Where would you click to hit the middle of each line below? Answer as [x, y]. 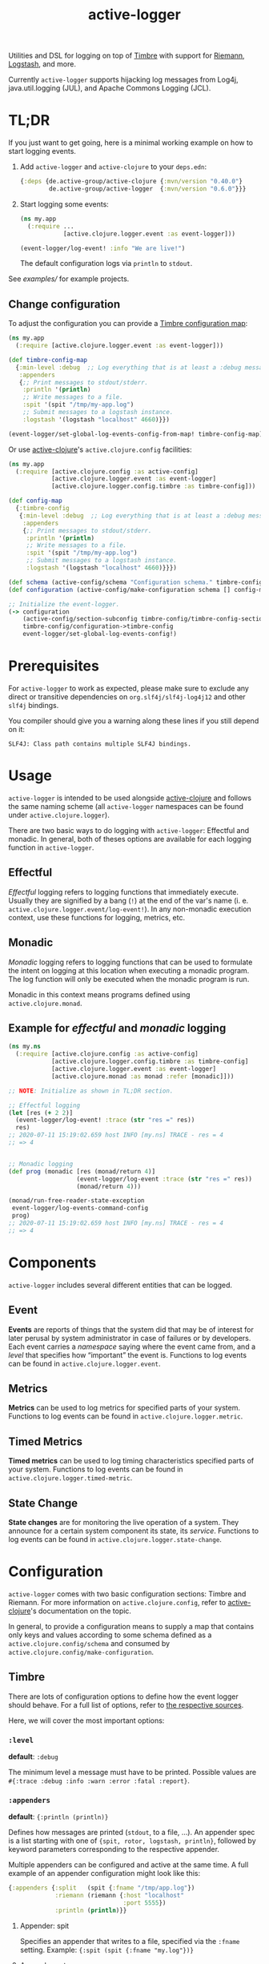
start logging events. [42, 151]
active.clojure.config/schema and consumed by [89, 1643]
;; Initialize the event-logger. [64, 604]
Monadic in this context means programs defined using [99, 994]
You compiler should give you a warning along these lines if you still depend [134, 721]
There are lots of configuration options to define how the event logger [123, 1696]
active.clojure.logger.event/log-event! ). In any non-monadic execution [130, 909]
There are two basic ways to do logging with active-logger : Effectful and [129, 830]
